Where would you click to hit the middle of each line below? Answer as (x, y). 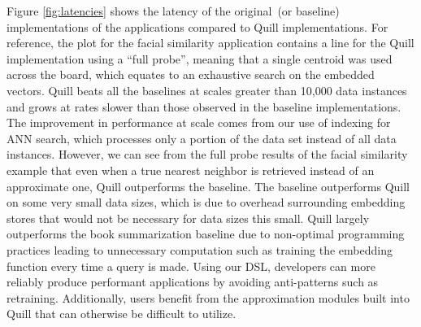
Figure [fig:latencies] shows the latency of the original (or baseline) (173, 11)
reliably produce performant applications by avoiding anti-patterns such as (193, 282)
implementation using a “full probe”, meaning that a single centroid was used (200, 58)
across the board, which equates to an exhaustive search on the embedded (191, 74)
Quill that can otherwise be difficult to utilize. (122, 314)
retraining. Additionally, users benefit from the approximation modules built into (208, 297)
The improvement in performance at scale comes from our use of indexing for (199, 122)
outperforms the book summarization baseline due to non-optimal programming (206, 234)
